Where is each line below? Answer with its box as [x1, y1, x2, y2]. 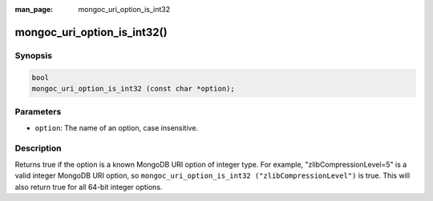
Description [14, 143, 62, 154]
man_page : [14, 5, 54, 14]
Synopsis [14, 50, 52, 61]
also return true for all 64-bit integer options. [14, 182, 163, 191]
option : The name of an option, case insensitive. [34, 123, 199, 132]
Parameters [14, 107, 62, 118]
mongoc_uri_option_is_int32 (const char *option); [31, 84, 236, 93]
